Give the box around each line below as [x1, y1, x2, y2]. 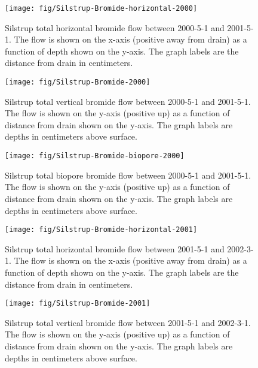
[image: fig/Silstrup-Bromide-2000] [5, 78, 150, 87]
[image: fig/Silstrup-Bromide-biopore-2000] [5, 152, 185, 161]
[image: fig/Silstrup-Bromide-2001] [5, 299, 150, 308]
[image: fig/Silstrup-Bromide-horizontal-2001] [5, 225, 198, 234]
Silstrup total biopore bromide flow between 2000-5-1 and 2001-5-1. [5, 168, 251, 181]
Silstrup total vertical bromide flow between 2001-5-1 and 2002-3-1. [5, 316, 251, 328]
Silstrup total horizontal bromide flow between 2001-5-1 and [5, 242, 225, 255]
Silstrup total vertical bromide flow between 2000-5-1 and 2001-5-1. [5, 95, 251, 107]
